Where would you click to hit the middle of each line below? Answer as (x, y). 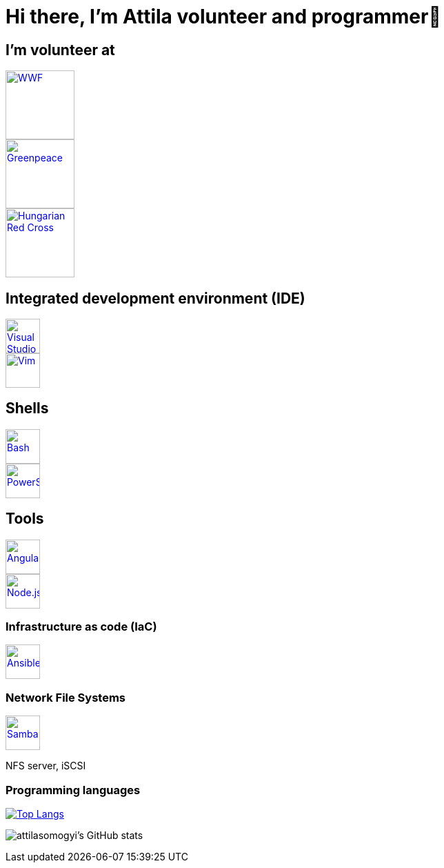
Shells (27, 408)
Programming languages (73, 790)
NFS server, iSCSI (46, 766)
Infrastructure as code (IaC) (81, 627)
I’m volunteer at (60, 50)
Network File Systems (66, 697)
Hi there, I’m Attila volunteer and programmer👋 (223, 17)
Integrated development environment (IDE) (155, 298)
